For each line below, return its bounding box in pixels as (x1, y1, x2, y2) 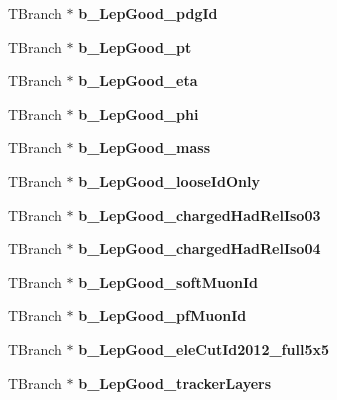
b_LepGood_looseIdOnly (78, 170, 260, 191)
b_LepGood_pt (78, 36, 192, 57)
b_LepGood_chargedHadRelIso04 (78, 238, 321, 259)
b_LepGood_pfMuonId (78, 305, 247, 326)
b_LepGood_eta (78, 70, 198, 91)
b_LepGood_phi (78, 103, 199, 124)
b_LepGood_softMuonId (78, 271, 258, 292)
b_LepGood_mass (78, 137, 211, 158)
